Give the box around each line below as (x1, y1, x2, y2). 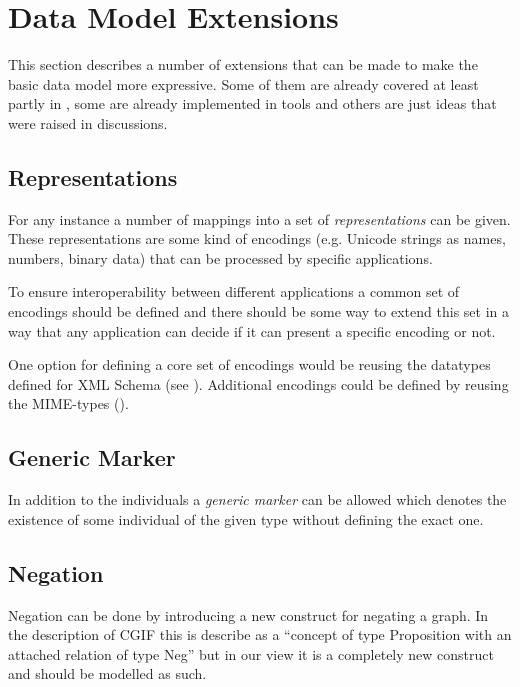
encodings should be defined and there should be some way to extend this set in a (8, 301, 509, 322)
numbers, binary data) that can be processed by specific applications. (8, 247, 433, 268)
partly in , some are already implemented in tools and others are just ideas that (8, 93, 497, 114)
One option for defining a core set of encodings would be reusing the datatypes (8, 354, 491, 375)
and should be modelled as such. (8, 663, 207, 684)
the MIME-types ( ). (8, 393, 129, 414)
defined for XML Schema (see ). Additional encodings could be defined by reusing (8, 373, 509, 394)
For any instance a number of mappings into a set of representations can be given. (8, 208, 511, 229)
